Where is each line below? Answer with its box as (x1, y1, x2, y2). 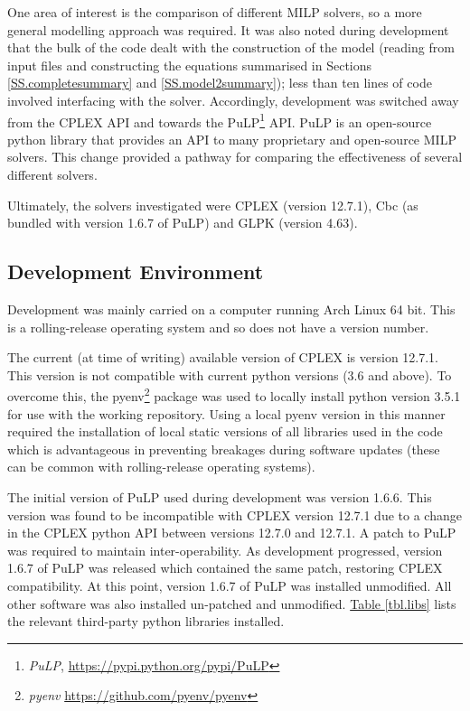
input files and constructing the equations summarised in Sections (7, 55, 372, 74)
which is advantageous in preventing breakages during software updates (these (7, 439, 440, 458)
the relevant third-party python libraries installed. (7, 612, 285, 631)
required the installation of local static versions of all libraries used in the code (7, 422, 443, 441)
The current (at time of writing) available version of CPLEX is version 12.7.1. (7, 348, 439, 367)
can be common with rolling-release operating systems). (7, 457, 315, 476)
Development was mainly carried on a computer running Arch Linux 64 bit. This (7, 299, 456, 318)
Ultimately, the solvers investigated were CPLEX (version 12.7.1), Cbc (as (7, 195, 418, 214)
